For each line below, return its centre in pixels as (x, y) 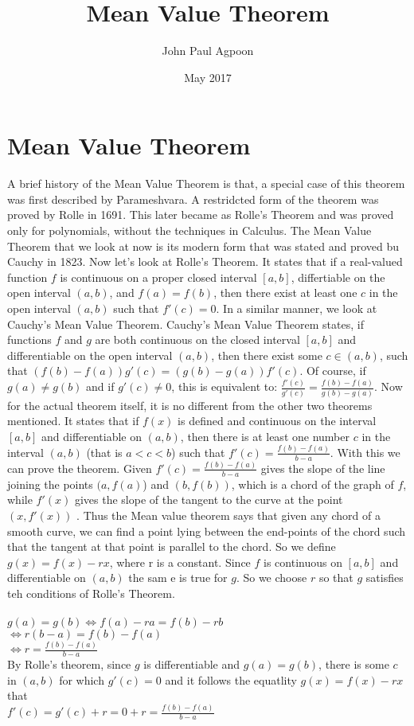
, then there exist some (267, 355)
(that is (104, 452)
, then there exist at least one (285, 293)
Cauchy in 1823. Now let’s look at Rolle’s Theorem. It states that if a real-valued (205, 262)
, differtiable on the (338, 277)
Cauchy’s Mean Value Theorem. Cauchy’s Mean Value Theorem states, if (186, 324)
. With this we (365, 452)
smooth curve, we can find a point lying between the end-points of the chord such (207, 531)
